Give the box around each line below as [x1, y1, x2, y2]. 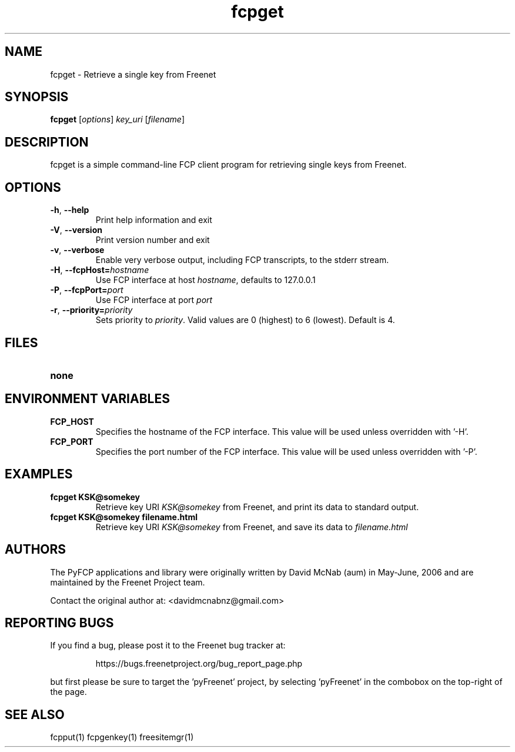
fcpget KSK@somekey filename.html [50, 511, 198, 522]
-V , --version [50, 225, 102, 235]
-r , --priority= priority [50, 305, 133, 315]
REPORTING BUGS [5, 615, 114, 630]
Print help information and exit [95, 215, 212, 225]
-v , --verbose [50, 245, 105, 255]
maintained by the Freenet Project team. [50, 577, 205, 587]
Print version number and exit [95, 235, 210, 245]
